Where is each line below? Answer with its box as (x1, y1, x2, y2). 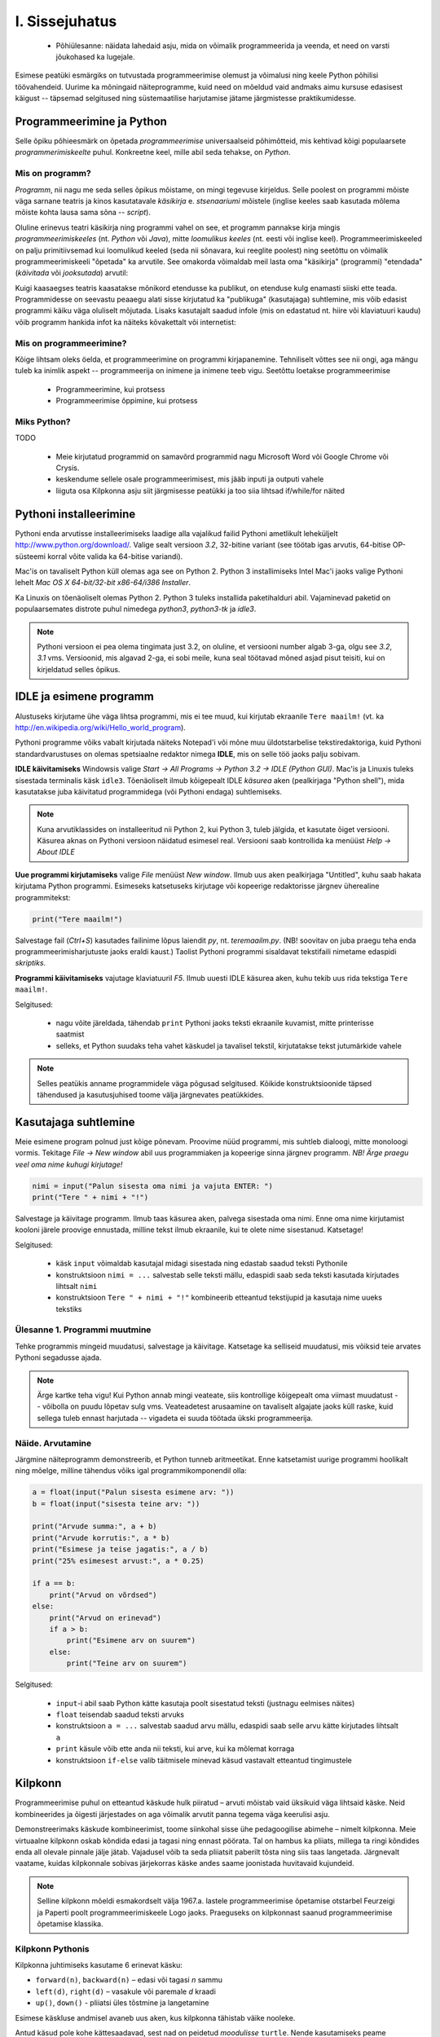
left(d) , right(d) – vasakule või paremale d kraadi (35, 1986, 216, 1996)
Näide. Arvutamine (15, 1437, 92, 1449)
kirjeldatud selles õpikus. (37, 664, 121, 674)
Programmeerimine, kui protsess (55, 384, 165, 394)
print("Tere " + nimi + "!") (32, 1192, 149, 1202)
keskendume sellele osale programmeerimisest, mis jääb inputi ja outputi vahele (55, 474, 324, 484)
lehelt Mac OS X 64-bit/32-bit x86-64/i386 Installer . (15, 578, 191, 587)
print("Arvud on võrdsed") (49, 1590, 158, 1599)
